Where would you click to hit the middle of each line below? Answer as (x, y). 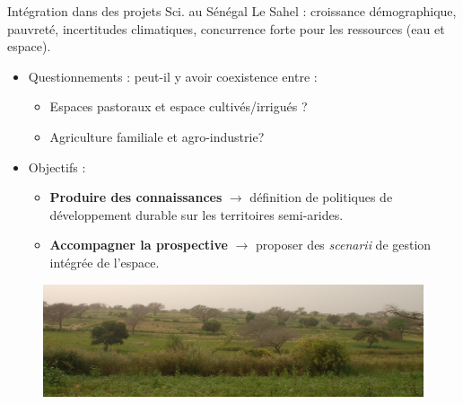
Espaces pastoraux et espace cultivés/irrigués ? (179, 106)
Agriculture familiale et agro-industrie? (157, 136)
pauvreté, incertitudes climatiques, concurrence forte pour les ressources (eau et (226, 28)
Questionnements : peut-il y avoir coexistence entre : (173, 76)
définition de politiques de (321, 197)
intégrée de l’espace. (105, 262)
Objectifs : (57, 167)
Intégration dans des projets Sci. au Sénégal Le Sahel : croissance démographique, (232, 11)
